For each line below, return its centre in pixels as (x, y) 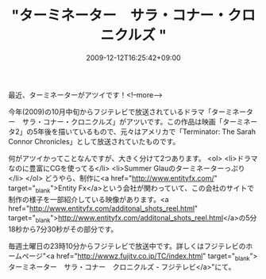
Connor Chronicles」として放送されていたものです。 (94, 141)
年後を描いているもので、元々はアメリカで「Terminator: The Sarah (146, 132)
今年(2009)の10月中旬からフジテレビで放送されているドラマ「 (110, 112)
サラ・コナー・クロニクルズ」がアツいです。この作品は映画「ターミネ (136, 121)
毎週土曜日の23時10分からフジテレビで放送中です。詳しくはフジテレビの (127, 246)
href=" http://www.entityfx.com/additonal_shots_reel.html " (103, 208)
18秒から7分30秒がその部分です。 (63, 229)
